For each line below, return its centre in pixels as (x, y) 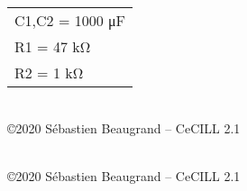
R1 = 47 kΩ (53, 46)
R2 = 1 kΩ (49, 72)
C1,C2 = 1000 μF (70, 20)
